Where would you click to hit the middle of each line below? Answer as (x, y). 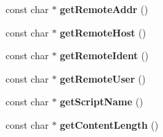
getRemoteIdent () (105, 55)
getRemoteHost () (103, 32)
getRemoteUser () (103, 78)
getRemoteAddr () (104, 9)
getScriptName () (101, 102)
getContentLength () (109, 124)
